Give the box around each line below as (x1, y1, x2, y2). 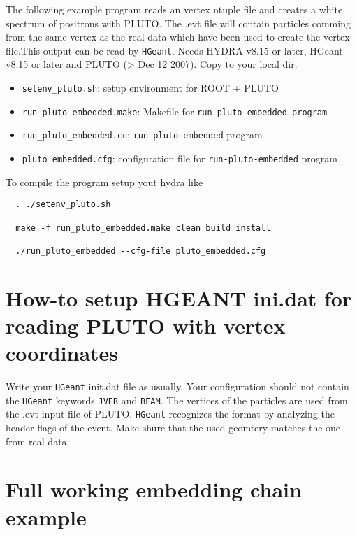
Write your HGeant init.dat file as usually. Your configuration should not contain (6, 379, 349, 394)
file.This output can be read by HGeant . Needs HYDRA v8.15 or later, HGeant (6, 43, 343, 57)
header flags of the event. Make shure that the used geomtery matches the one (6, 420, 341, 434)
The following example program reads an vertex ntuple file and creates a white (6, 2, 343, 16)
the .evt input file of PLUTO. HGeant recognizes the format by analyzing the (6, 406, 335, 421)
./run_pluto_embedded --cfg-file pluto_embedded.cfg (15, 245, 266, 256)
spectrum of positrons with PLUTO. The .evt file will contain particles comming (6, 15, 351, 30)
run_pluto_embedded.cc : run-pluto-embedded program (22, 127, 263, 142)
